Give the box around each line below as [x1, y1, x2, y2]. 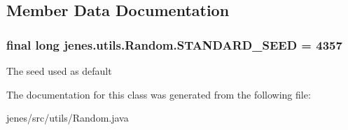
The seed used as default [6, 64, 112, 78]
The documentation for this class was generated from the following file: [6, 87, 311, 101]
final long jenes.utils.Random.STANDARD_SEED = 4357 [6, 36, 342, 53]
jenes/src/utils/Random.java [6, 110, 129, 125]
